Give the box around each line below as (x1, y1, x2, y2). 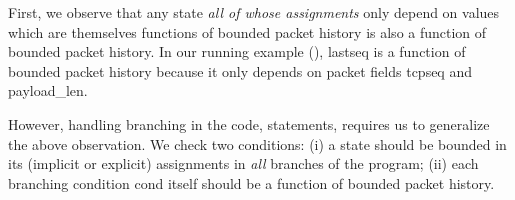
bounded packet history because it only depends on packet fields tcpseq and (8, 60, 472, 81)
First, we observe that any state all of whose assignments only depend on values (8, 2, 500, 22)
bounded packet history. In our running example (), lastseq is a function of (8, 41, 466, 62)
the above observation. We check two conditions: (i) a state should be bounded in (8, 133, 507, 154)
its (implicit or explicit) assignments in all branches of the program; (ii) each (8, 153, 479, 174)
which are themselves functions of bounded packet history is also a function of (8, 21, 487, 42)
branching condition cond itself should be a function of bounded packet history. (8, 172, 495, 193)
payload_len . (8, 80, 88, 101)
